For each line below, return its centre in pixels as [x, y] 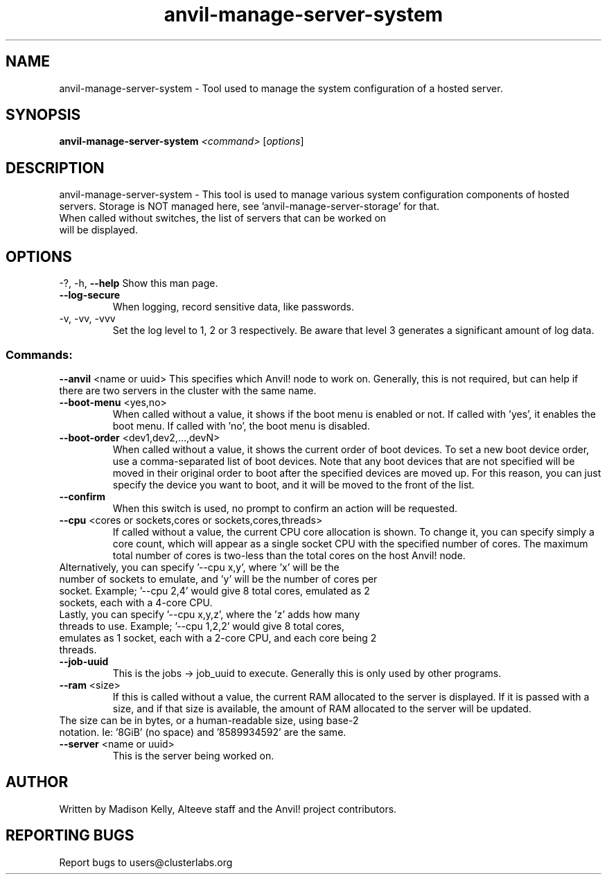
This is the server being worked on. [193, 755]
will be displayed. [98, 230]
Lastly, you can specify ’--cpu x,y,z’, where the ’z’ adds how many [210, 614]
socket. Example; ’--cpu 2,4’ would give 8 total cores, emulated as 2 [214, 590]
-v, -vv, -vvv [87, 319]
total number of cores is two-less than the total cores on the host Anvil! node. [289, 555]
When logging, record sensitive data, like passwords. [233, 307]
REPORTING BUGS [70, 836]
